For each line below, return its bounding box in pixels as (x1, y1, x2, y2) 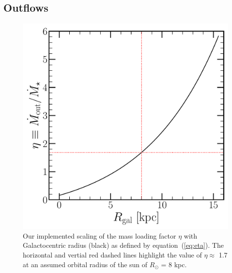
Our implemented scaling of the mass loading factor (23, 230, 176, 241)
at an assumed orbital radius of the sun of (23, 259, 148, 269)
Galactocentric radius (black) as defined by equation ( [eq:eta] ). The (23, 240, 224, 250)
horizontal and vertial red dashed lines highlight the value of (23, 249, 202, 259)
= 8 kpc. (161, 259, 187, 269)
